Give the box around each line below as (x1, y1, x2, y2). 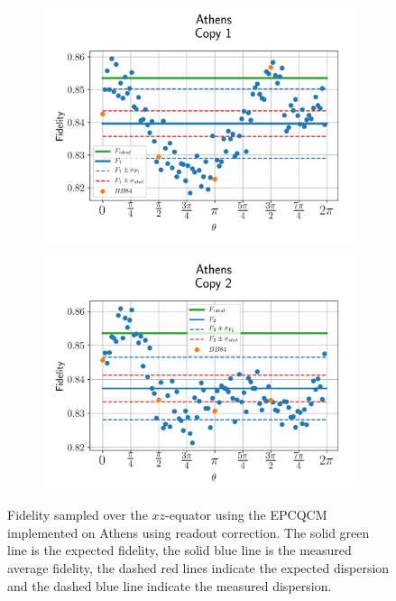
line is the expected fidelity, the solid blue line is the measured (7, 541, 352, 559)
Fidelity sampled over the (7, 505, 148, 524)
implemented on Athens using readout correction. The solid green (7, 522, 370, 541)
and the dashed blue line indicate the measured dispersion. (7, 576, 332, 595)
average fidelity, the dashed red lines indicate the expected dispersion (7, 558, 390, 577)
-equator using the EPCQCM (165, 505, 327, 524)
